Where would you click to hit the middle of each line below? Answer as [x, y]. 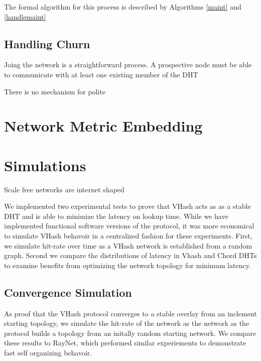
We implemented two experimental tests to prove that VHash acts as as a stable [127, 206]
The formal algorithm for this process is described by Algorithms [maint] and [123, 7]
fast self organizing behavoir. [48, 352]
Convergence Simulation [68, 292]
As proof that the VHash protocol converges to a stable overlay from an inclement [130, 313]
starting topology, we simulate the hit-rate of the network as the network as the [127, 323]
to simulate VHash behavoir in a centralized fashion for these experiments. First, [128, 236]
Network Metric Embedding [103, 126]
